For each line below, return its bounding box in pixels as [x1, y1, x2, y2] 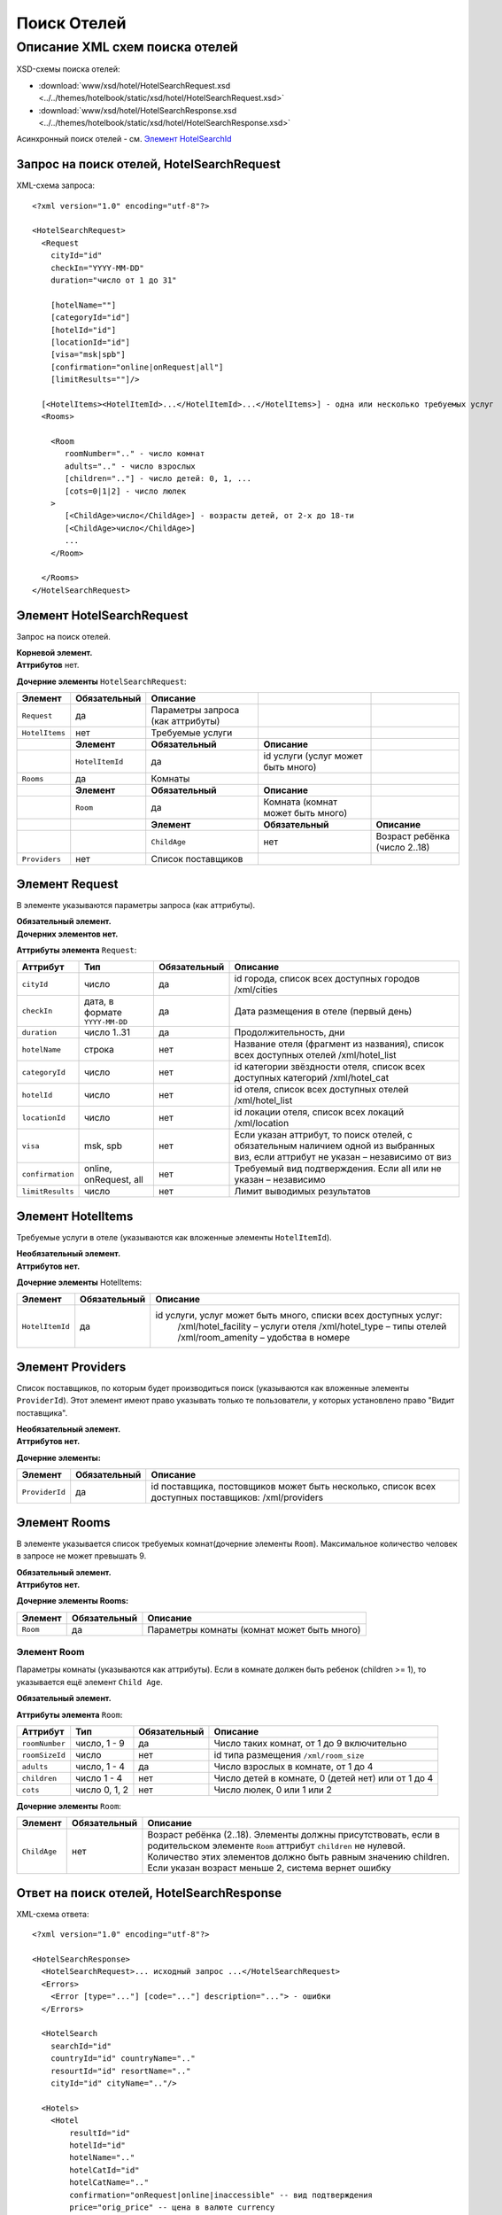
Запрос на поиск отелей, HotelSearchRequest [16, 157, 281, 172]
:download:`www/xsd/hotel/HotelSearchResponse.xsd [38, 105, 237, 115]
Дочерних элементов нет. [16, 929, 119, 939]
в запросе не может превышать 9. [16, 1550, 147, 1561]
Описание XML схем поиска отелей [16, 39, 238, 55]
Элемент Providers [16, 1359, 127, 1374]
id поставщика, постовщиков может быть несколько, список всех [151, 1481, 436, 1493]
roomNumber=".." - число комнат [65, 448, 205, 459]
